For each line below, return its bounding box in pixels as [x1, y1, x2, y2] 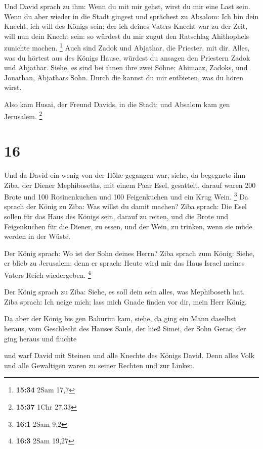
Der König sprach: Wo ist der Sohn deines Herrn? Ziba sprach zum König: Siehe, [4, 247, 255, 258]
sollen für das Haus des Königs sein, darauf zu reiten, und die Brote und [4, 211, 229, 221]
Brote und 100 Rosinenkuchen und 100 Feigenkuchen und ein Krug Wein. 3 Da [4, 190, 248, 202]
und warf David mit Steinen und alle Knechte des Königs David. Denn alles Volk [4, 350, 255, 361]
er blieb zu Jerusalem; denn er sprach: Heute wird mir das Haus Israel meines [4, 258, 245, 268]
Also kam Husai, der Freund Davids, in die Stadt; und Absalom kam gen [4, 99, 230, 109]
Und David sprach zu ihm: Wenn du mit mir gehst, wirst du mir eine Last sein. [4, 1, 250, 11]
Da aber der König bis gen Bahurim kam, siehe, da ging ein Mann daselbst [4, 313, 236, 324]
